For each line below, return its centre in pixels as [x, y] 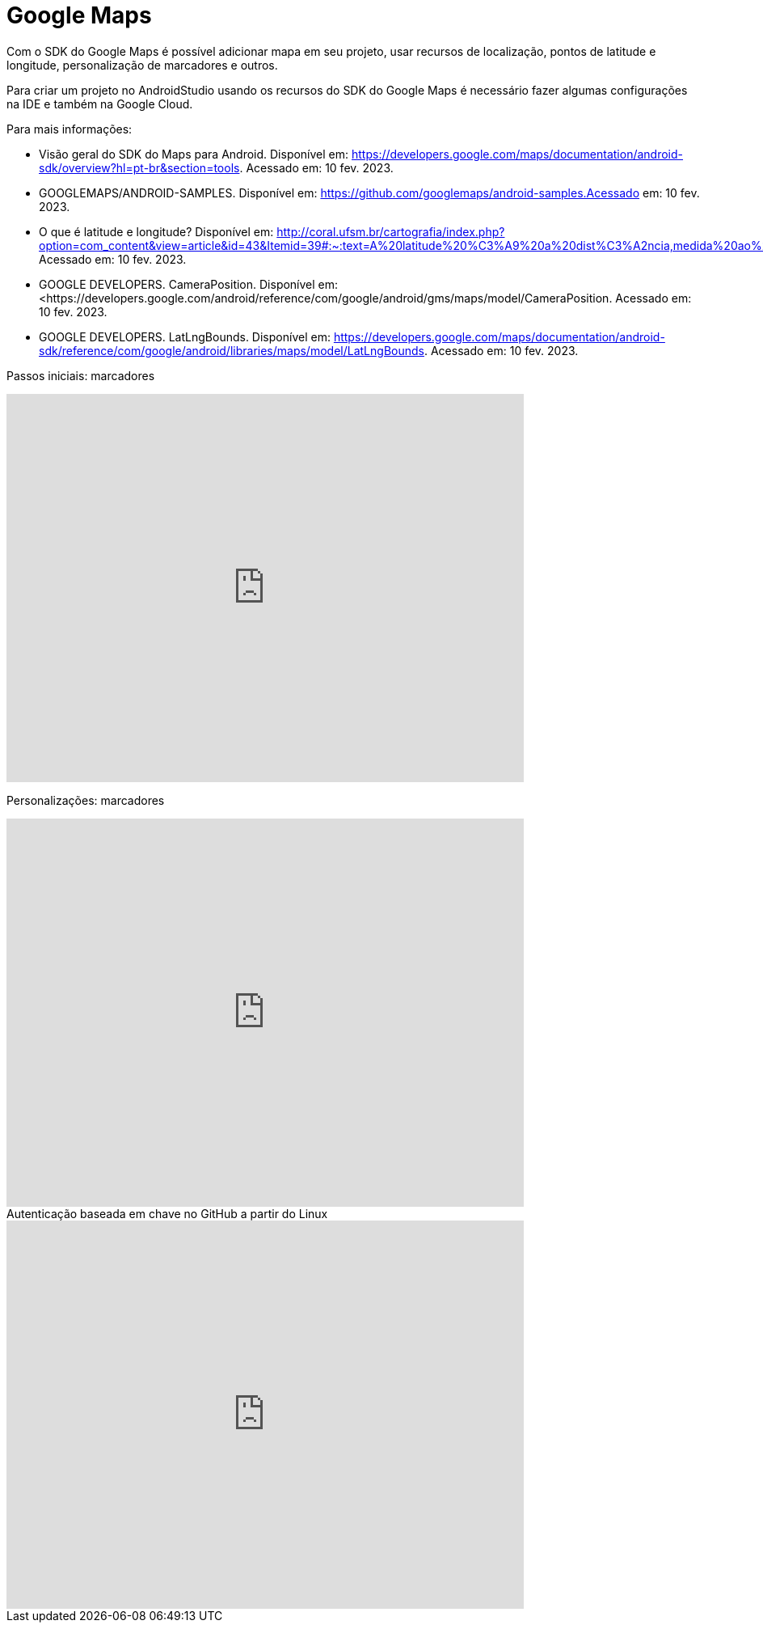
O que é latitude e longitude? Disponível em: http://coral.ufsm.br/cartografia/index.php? [272, 231]
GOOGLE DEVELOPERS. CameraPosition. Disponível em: [189, 284]
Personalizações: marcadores [86, 800]
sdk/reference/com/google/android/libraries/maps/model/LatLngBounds [232, 350]
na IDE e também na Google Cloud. [100, 104]
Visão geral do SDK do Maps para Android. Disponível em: [194, 154]
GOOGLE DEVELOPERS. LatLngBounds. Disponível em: [185, 336]
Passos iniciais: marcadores [81, 375]
